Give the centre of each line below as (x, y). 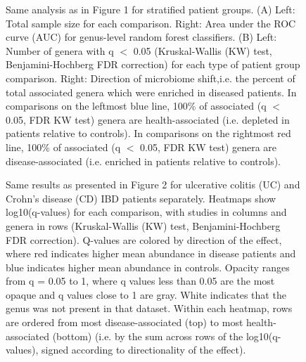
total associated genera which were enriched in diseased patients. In (151, 92)
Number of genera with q (60, 50)
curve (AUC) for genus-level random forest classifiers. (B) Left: (141, 37)
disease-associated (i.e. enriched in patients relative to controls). (143, 161)
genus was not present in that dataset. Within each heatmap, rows (149, 308)
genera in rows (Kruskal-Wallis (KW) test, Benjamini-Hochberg (143, 225)
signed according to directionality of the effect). (144, 350)
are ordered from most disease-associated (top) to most (125, 322)
